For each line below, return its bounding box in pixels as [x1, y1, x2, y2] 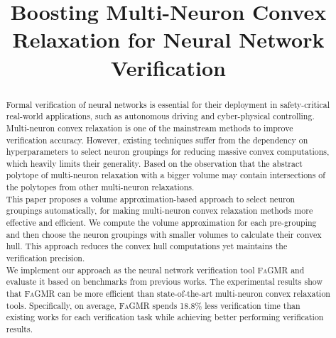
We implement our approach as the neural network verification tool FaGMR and [6, 263, 305, 276]
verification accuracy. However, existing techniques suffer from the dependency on [6, 133, 308, 146]
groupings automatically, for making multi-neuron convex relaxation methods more [6, 205, 313, 217]
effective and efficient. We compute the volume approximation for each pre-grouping [6, 217, 317, 229]
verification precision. [6, 252, 85, 264]
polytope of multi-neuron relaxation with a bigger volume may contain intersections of [6, 169, 325, 181]
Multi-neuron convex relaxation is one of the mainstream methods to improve [6, 121, 293, 133]
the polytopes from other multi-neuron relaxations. [6, 181, 195, 193]
